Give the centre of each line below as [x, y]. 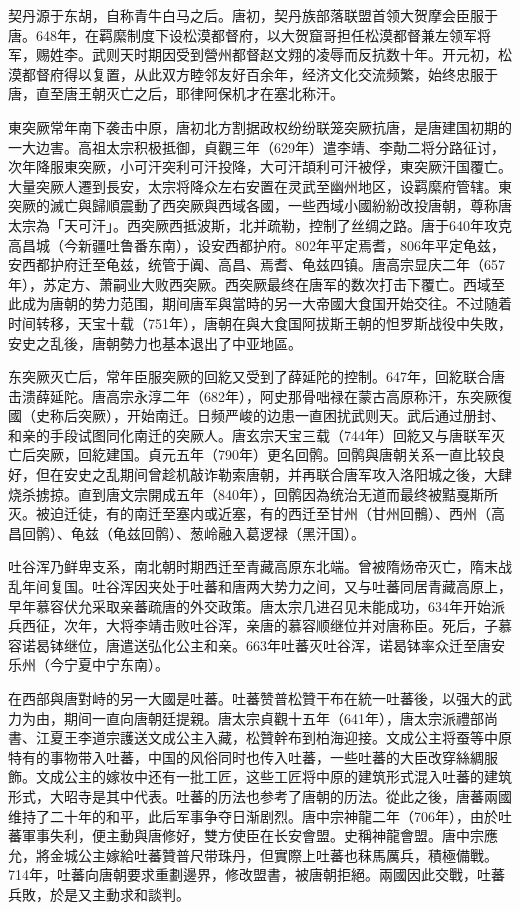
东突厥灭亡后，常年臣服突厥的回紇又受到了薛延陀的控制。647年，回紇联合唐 [256, 376]
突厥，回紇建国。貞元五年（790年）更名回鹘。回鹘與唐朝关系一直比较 [263, 454]
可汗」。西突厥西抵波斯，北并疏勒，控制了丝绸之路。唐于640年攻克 [294, 224]
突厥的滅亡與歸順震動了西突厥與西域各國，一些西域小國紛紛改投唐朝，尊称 [253, 205]
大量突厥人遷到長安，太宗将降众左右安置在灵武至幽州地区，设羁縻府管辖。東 [260, 185]
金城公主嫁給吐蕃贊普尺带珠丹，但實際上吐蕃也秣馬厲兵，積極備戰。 [273, 854]
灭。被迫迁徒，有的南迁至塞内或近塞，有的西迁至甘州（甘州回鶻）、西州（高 [256, 513]
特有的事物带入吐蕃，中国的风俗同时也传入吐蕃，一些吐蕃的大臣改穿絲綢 [246, 756]
